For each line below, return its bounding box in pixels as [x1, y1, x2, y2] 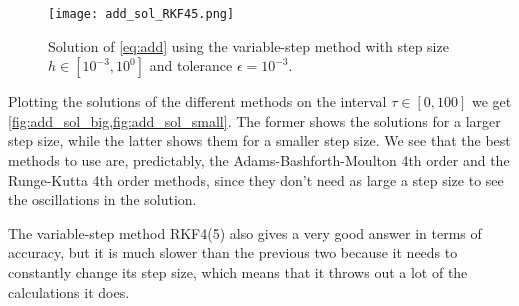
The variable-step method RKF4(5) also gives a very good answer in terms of [8, 222, 482, 243]
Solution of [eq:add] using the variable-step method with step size [48, 35, 449, 56]
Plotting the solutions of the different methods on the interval [8, 91, 387, 112]
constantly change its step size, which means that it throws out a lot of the [8, 262, 468, 282]
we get [471, 91, 512, 112]
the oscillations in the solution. [8, 189, 197, 210]
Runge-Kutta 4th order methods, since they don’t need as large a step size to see [8, 169, 504, 190]
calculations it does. [8, 281, 130, 302]
